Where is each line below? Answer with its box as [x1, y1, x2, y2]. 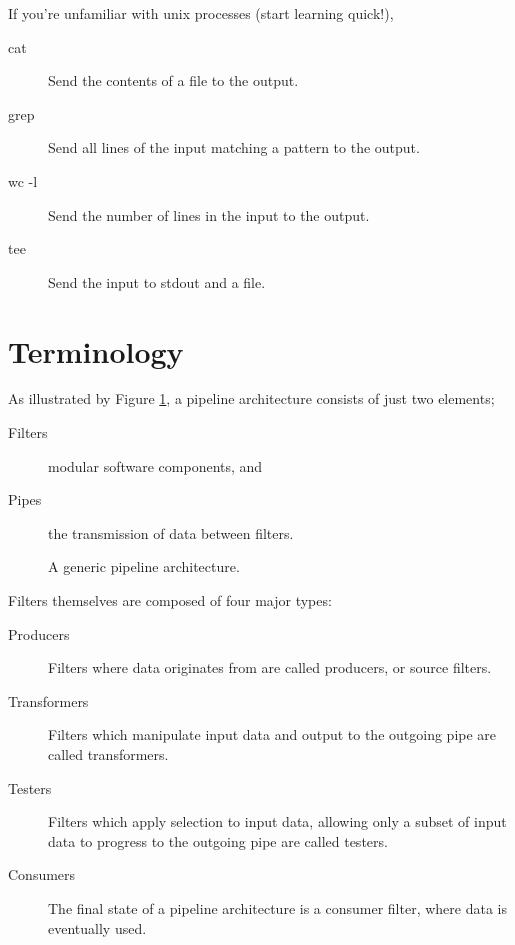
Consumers [8, 864, 76, 885]
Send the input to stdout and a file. [48, 271, 266, 292]
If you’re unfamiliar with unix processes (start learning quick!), [8, 3, 394, 23]
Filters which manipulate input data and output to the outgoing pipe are [48, 724, 497, 745]
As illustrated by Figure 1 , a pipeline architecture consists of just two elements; [8, 388, 495, 409]
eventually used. [48, 917, 147, 938]
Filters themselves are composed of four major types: [8, 590, 332, 611]
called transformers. [48, 744, 169, 764]
